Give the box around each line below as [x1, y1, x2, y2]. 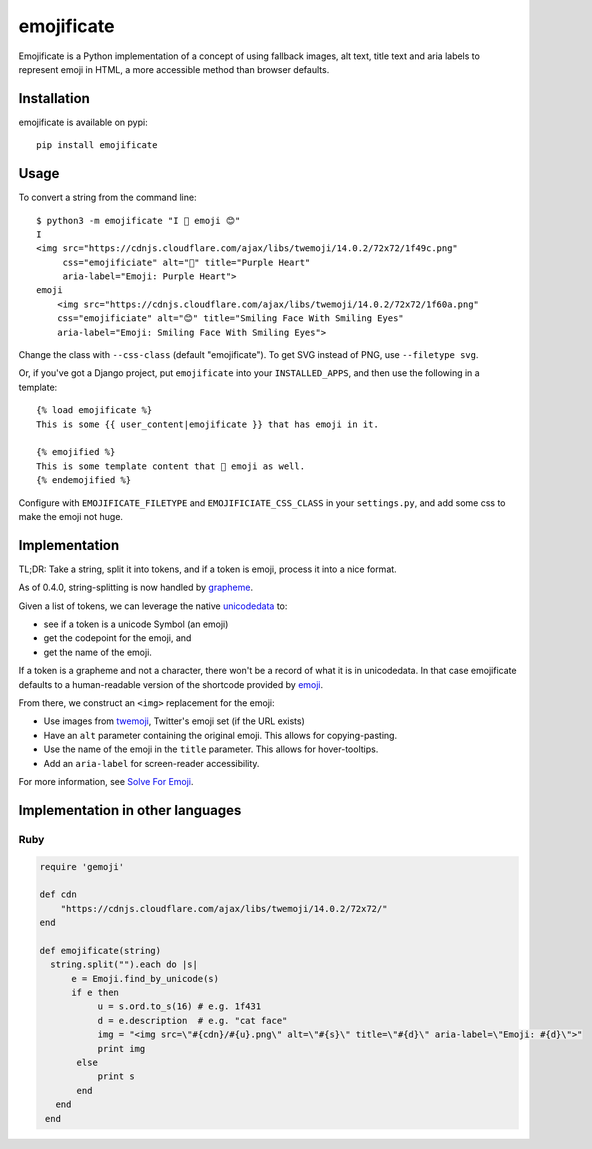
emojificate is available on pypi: [18, 116, 149, 128]
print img [97, 1043, 146, 1054]
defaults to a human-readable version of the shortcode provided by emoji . [18, 678, 324, 690]
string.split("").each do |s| [50, 959, 199, 970]
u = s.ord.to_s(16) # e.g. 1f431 [97, 1001, 262, 1012]
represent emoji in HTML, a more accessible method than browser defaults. [18, 63, 330, 75]
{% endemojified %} [36, 475, 132, 486]
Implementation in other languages [18, 801, 242, 819]
